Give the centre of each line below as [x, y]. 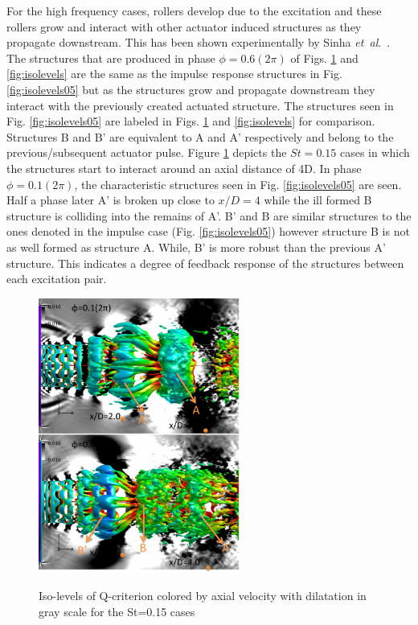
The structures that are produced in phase [111, 58]
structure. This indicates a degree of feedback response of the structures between [205, 263]
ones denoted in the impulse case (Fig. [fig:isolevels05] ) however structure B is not [208, 231]
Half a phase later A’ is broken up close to [111, 200]
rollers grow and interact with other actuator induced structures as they [184, 26]
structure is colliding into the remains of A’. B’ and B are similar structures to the [209, 215]
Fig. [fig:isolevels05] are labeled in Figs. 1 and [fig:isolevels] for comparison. [191, 121]
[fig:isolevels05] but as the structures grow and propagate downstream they [191, 89]
